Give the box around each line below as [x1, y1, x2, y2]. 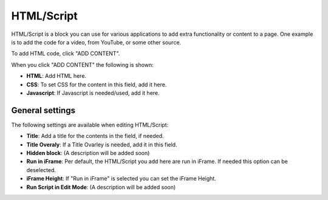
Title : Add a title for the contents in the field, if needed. [26, 133, 164, 140]
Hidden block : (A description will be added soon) [26, 149, 150, 156]
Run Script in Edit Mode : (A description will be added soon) [26, 183, 176, 191]
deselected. [26, 166, 56, 173]
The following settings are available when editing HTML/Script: [11, 121, 169, 128]
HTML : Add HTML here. [26, 72, 87, 80]
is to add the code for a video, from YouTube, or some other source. [11, 38, 182, 46]
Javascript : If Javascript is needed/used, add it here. [26, 89, 160, 97]
